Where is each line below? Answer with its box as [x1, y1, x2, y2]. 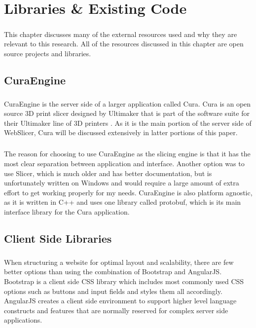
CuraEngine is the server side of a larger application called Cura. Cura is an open [4, 98, 251, 109]
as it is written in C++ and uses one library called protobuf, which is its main [4, 197, 241, 207]
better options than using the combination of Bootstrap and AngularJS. [4, 266, 222, 277]
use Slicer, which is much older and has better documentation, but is [4, 168, 212, 178]
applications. [4, 315, 42, 325]
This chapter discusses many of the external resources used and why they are [4, 29, 237, 39]
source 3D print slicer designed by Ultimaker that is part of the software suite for [4, 108, 250, 118]
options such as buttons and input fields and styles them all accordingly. [4, 286, 222, 296]
